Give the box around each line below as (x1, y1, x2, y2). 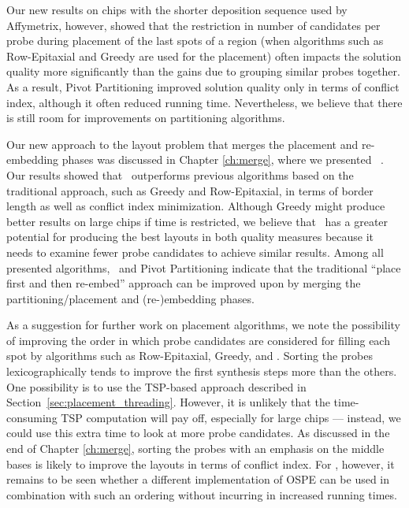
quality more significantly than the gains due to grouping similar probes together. (6, 63, 400, 80)
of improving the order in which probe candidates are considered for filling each (6, 332, 390, 348)
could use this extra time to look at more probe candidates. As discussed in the (6, 425, 390, 441)
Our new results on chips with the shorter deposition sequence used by (6, 2, 348, 17)
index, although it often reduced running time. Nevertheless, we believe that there (6, 94, 403, 110)
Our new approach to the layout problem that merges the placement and (6, 135, 359, 152)
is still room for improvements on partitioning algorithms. (6, 109, 285, 126)
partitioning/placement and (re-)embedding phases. (6, 290, 255, 306)
